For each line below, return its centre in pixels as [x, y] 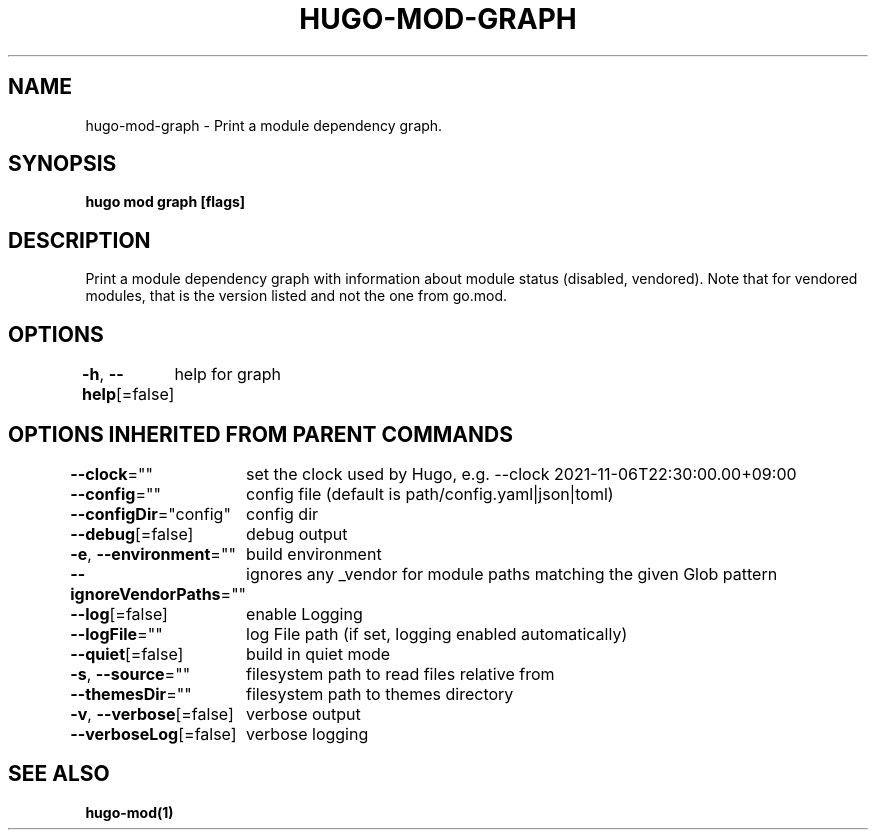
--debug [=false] [132, 533]
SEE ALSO [59, 774]
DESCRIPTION [79, 240]
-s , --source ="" [130, 673]
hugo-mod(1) [129, 812]
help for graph [228, 374]
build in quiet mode [318, 653]
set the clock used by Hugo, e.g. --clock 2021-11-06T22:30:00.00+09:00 [521, 473]
